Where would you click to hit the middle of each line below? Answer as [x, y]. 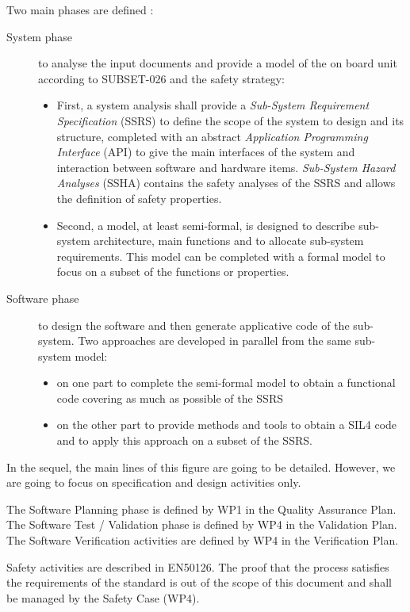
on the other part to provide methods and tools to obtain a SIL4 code [227, 425]
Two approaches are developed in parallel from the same [215, 340]
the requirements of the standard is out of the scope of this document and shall [199, 582]
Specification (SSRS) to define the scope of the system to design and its [230, 120]
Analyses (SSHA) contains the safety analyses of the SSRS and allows [226, 183]
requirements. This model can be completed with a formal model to [221, 256]
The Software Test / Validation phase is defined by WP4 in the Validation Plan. [202, 524]
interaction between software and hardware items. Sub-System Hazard [226, 167]
